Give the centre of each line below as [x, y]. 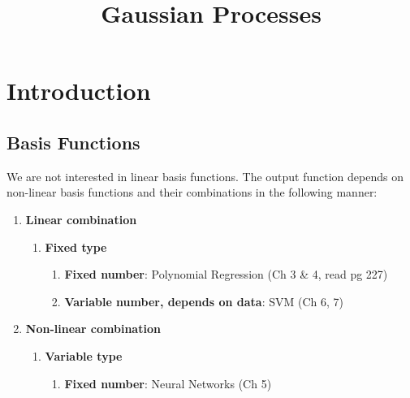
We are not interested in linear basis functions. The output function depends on [205, 176]
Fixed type [76, 247]
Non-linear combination [93, 329]
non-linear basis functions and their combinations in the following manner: [192, 192]
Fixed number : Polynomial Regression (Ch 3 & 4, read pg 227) [226, 274]
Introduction [79, 91]
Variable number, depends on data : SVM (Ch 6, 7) [204, 301]
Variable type [84, 355]
